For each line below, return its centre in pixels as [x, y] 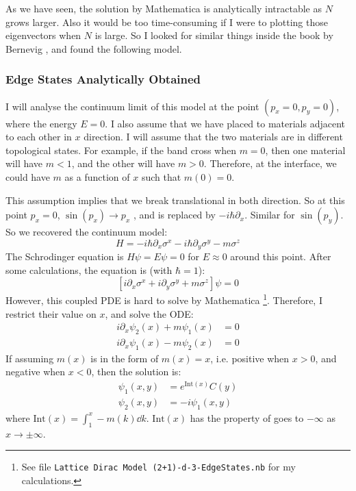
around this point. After [281, 256]
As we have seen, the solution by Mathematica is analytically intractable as [164, 8]
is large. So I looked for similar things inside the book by [214, 35]
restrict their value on [51, 313]
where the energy [41, 123]
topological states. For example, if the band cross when [121, 150]
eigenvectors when [43, 35]
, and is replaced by [174, 215]
